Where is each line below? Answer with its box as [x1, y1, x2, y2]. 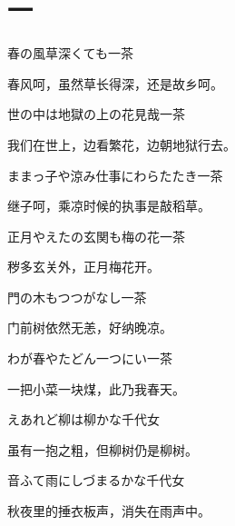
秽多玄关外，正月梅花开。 [7, 257, 160, 276]
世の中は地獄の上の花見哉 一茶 [7, 104, 185, 124]
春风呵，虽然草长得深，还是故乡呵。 [7, 74, 223, 93]
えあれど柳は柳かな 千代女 [7, 410, 160, 429]
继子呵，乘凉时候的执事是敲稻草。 [7, 196, 211, 215]
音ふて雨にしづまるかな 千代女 [7, 471, 185, 490]
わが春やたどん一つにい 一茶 [7, 349, 172, 368]
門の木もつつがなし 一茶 [7, 287, 147, 306]
